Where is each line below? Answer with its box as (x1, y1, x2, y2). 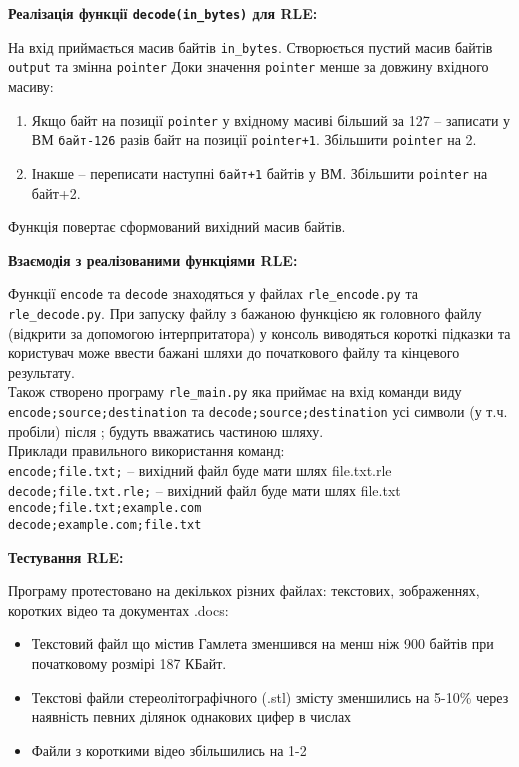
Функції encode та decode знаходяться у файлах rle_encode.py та (8, 283, 418, 304)
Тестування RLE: (8, 546, 124, 567)
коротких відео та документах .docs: (8, 599, 229, 620)
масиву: (8, 75, 54, 96)
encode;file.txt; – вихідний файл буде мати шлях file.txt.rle (8, 459, 392, 480)
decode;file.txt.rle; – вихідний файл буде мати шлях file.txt (8, 479, 401, 500)
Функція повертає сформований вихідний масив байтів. (8, 216, 346, 237)
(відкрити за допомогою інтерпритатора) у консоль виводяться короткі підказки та (8, 322, 511, 343)
